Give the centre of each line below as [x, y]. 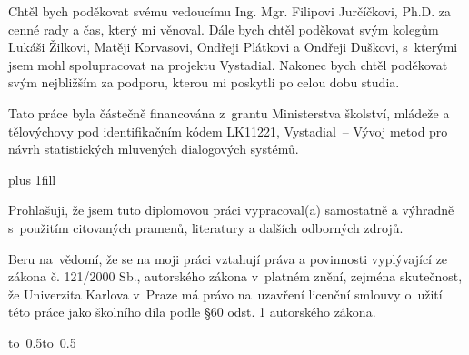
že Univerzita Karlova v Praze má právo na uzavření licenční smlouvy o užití [225, 294]
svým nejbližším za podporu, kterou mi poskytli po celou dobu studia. [204, 82]
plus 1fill [32, 179]
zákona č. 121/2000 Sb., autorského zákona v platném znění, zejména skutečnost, [235, 276]
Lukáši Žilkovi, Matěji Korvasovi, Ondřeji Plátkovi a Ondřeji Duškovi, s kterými [233, 47]
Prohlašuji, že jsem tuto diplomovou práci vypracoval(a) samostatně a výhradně [231, 210]
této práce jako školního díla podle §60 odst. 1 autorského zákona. [192, 312]
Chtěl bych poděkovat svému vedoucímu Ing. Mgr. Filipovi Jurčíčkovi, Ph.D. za [230, 11]
